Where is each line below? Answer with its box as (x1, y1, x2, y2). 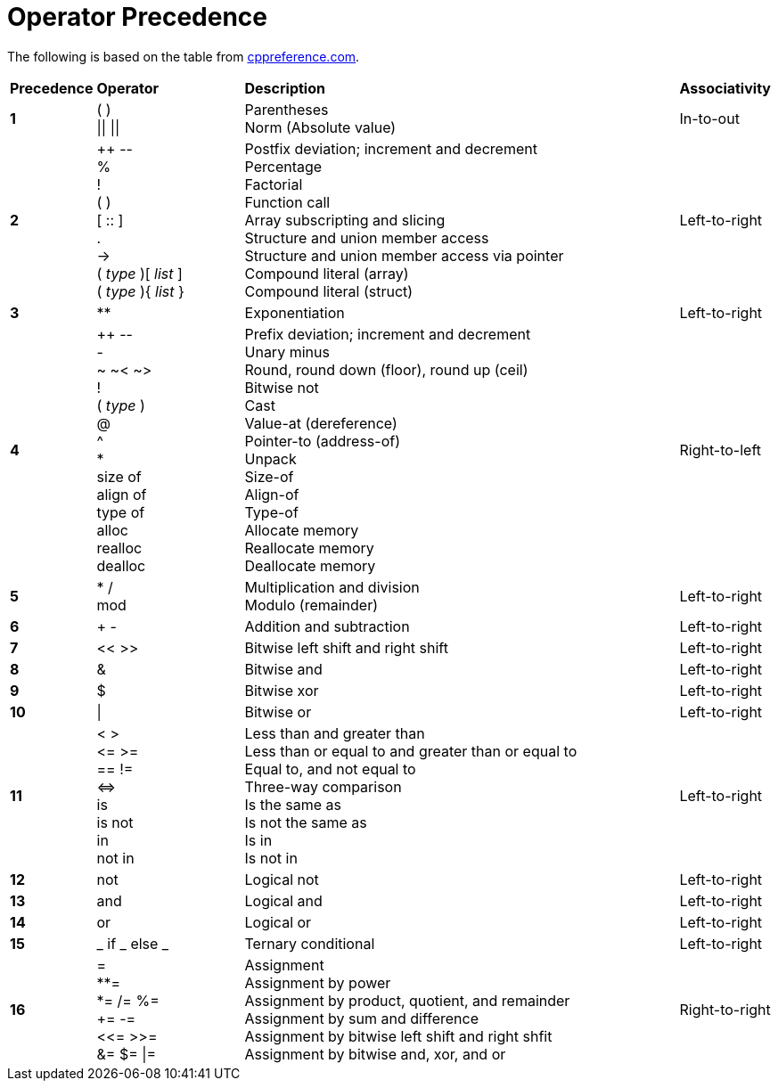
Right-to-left (679, 440, 762, 459)
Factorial (244, 175, 303, 193)
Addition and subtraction (244, 617, 410, 635)
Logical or (244, 912, 312, 931)
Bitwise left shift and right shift (244, 638, 448, 657)
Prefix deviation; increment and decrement (244, 324, 531, 343)
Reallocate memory (244, 538, 374, 557)
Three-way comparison (244, 777, 402, 796)
